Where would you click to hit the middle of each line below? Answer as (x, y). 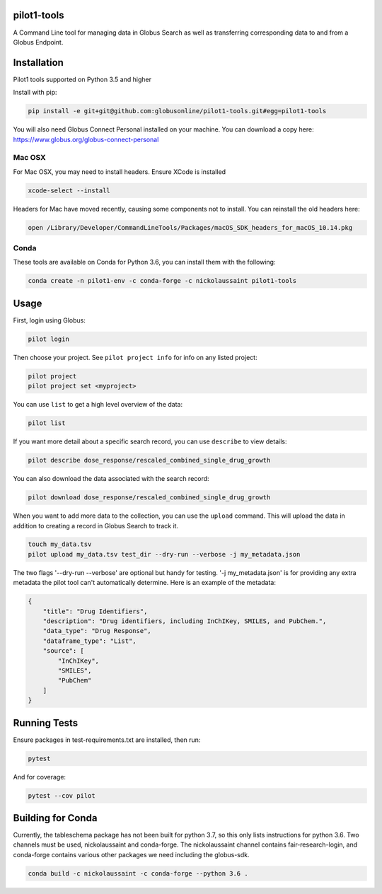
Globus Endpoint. (38, 42)
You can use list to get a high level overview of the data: (98, 405)
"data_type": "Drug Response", (97, 631)
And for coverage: (40, 777)
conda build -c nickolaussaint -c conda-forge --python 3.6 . (138, 873)
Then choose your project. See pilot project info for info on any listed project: (135, 357)
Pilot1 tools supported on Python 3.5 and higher (82, 79)
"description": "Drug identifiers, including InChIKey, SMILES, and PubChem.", (185, 621)
